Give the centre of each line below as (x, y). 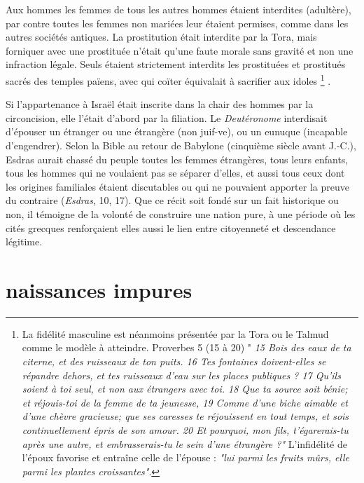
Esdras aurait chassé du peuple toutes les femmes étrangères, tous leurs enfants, (177, 159)
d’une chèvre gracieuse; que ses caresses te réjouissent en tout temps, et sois (185, 416)
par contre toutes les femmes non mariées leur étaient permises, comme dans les (177, 23)
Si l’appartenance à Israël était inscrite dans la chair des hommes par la (160, 104)
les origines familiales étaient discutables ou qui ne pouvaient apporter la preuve (177, 186)
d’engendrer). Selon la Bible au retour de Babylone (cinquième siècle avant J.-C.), (181, 145)
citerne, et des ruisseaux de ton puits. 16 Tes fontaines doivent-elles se (174, 361)
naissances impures (99, 289)
